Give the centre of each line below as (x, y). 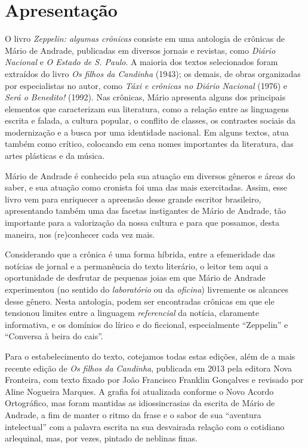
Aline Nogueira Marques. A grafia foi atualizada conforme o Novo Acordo (139, 391)
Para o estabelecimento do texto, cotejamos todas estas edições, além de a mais (150, 356)
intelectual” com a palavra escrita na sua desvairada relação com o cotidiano (145, 426)
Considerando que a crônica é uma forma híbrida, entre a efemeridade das (140, 254)
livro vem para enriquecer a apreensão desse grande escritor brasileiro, (133, 199)
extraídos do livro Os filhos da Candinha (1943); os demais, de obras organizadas (153, 73)
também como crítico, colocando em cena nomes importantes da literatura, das (149, 144)
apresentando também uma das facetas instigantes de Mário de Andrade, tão (145, 211)
